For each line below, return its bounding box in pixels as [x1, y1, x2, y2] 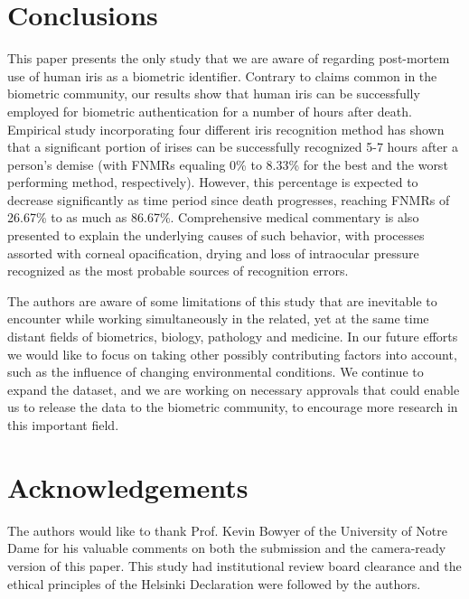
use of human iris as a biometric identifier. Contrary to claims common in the [7, 66, 437, 85]
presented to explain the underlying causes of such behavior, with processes [7, 226, 425, 245]
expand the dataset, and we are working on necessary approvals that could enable [7, 379, 460, 398]
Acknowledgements [7, 468, 249, 505]
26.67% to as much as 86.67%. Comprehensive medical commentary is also [7, 208, 419, 227]
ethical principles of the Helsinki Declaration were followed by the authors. [7, 574, 421, 593]
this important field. [7, 416, 119, 434]
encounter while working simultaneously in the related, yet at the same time [7, 309, 429, 328]
